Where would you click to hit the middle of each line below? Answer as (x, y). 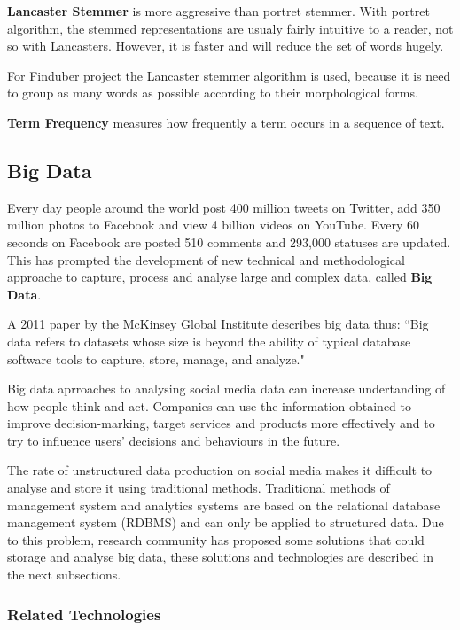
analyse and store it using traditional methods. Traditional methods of (199, 488)
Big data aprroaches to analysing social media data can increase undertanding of (226, 389)
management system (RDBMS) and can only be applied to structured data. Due (226, 522)
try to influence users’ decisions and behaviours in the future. (174, 440)
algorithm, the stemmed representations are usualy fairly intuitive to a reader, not (230, 28)
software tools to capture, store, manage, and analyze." (156, 358)
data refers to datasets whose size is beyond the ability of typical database (209, 341)
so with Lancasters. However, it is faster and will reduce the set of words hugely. (226, 46)
